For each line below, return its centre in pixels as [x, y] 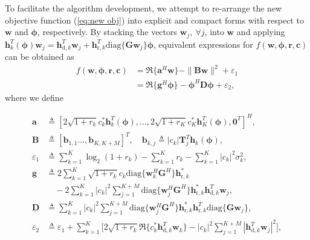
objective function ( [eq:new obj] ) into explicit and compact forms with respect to [154, 20]
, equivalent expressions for [203, 44]
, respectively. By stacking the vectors [107, 32]
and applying [261, 32]
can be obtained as [40, 57]
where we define [34, 97]
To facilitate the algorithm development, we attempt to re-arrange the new [144, 8]
